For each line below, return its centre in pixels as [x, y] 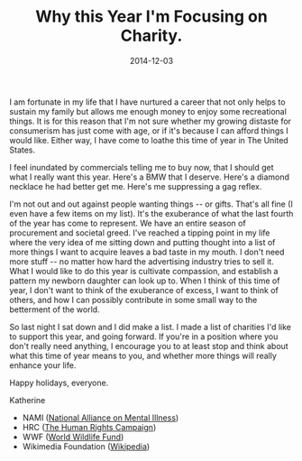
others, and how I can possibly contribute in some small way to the [133, 300]
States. [23, 150]
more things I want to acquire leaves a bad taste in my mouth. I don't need [147, 252]
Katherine [27, 400]
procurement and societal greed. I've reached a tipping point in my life [140, 233]
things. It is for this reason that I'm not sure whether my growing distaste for [150, 121]
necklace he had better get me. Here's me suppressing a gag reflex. [136, 186]
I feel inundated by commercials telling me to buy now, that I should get [142, 167]
